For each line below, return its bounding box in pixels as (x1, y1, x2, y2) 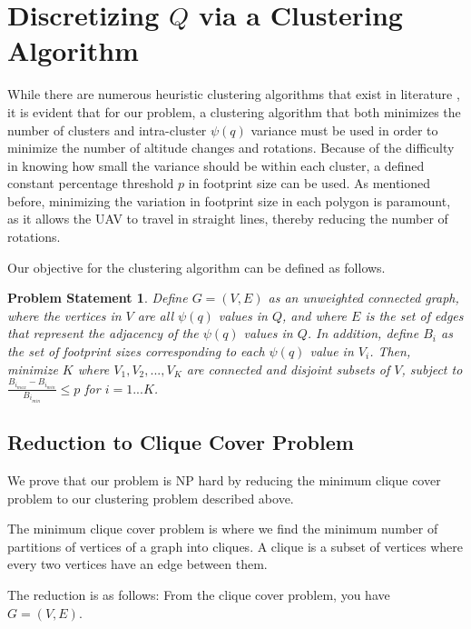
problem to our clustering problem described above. (7, 488, 294, 507)
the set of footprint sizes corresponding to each (7, 342, 265, 361)
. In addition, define (307, 324, 419, 343)
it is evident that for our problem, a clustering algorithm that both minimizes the (7, 102, 461, 121)
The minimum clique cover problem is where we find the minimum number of (7, 519, 438, 538)
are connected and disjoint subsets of (186, 359, 390, 378)
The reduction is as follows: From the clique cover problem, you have (7, 585, 390, 604)
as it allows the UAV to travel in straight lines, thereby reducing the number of (7, 209, 448, 228)
